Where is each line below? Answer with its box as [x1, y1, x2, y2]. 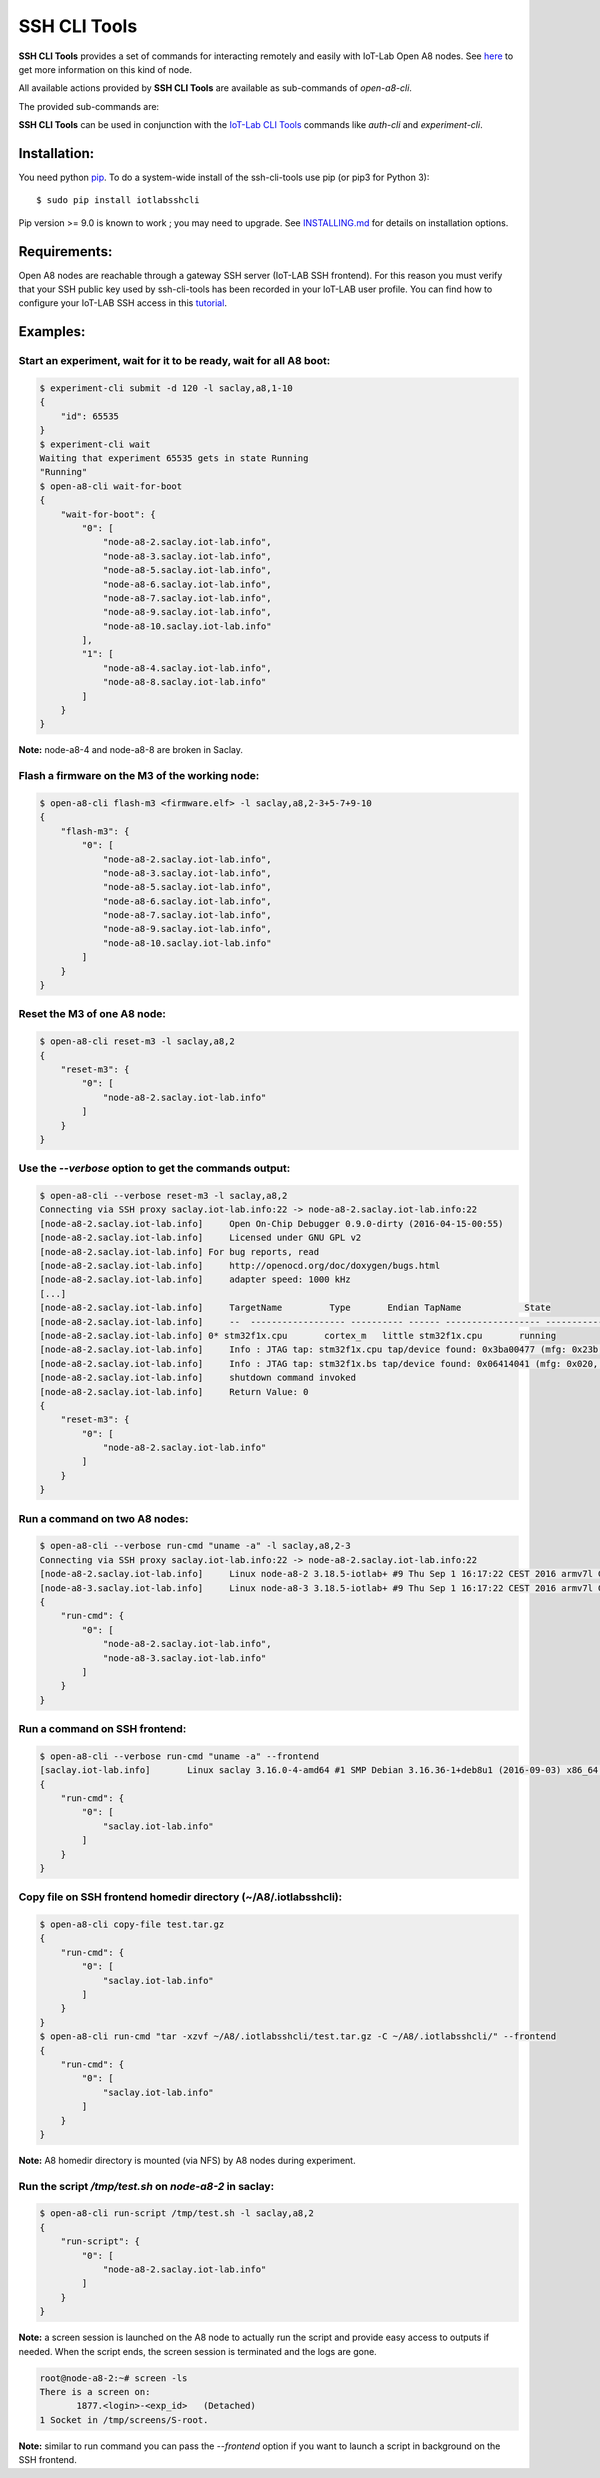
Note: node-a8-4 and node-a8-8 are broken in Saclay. [18, 744, 244, 756]
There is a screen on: [39, 2386, 151, 2397]
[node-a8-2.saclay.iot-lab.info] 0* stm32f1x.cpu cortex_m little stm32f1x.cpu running [39, 1330, 557, 1341]
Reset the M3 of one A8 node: [18, 1007, 167, 1021]
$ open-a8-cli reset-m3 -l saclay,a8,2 [39, 1036, 235, 1047]
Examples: [18, 323, 86, 340]
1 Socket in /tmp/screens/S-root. [39, 2414, 209, 2425]
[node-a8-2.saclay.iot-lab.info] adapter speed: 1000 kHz [39, 1274, 351, 1285]
